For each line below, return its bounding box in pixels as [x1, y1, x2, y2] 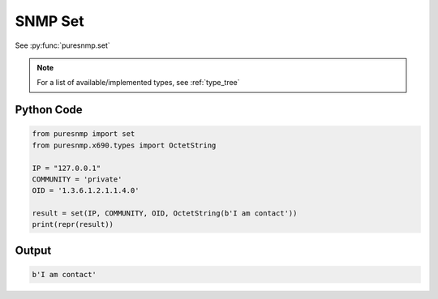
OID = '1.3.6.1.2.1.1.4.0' [32, 186, 140, 195]
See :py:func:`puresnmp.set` [15, 41, 110, 50]
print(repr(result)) [32, 220, 114, 229]
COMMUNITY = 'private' [32, 174, 122, 184]
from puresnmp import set [32, 130, 135, 139]
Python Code [15, 103, 83, 117]
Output [15, 243, 52, 257]
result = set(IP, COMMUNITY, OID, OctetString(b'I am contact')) [32, 209, 298, 218]
